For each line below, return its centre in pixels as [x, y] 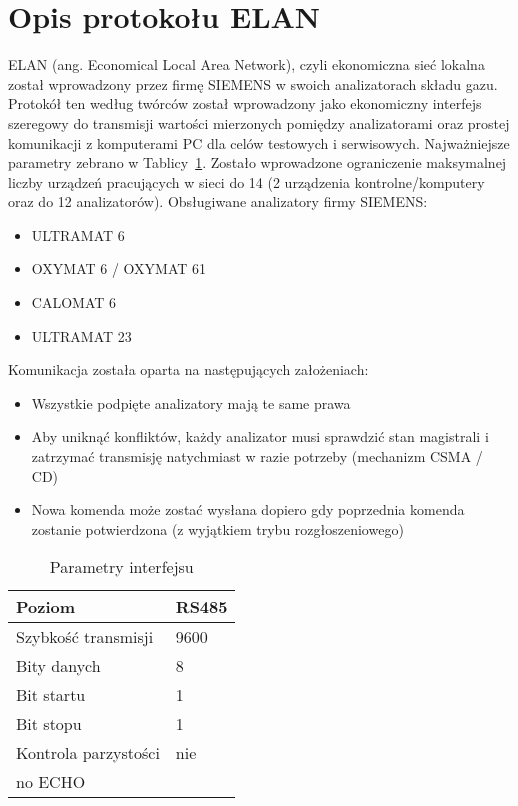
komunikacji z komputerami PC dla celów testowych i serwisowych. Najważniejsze [259, 142]
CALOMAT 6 [73, 302]
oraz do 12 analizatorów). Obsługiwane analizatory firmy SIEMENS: [218, 201]
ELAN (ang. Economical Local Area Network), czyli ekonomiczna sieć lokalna [246, 64]
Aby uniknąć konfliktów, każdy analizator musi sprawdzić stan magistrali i [260, 436]
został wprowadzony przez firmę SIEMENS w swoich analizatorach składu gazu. [253, 83]
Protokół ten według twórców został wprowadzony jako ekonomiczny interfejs [245, 103]
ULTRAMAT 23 [81, 335]
